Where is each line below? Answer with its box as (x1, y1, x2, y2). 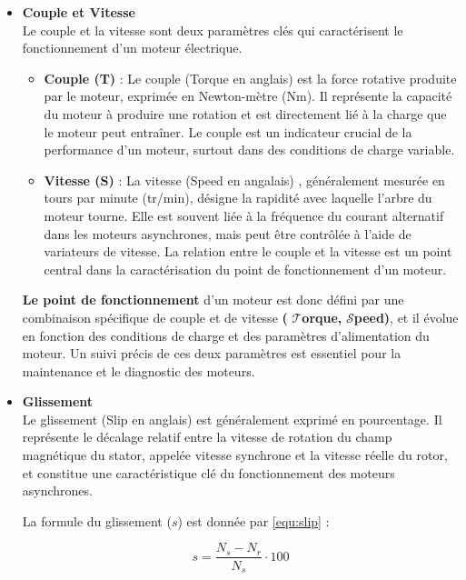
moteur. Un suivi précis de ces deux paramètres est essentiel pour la (22, 344, 402, 363)
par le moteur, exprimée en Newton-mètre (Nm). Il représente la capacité (44, 86, 452, 105)
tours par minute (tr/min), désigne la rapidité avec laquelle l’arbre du (44, 188, 432, 207)
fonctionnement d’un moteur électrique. (22, 38, 243, 57)
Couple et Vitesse (22, 3, 135, 21)
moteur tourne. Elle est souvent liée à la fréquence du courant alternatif (44, 205, 444, 225)
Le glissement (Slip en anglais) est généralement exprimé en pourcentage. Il (22, 409, 442, 428)
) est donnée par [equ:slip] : (177, 511, 330, 530)
